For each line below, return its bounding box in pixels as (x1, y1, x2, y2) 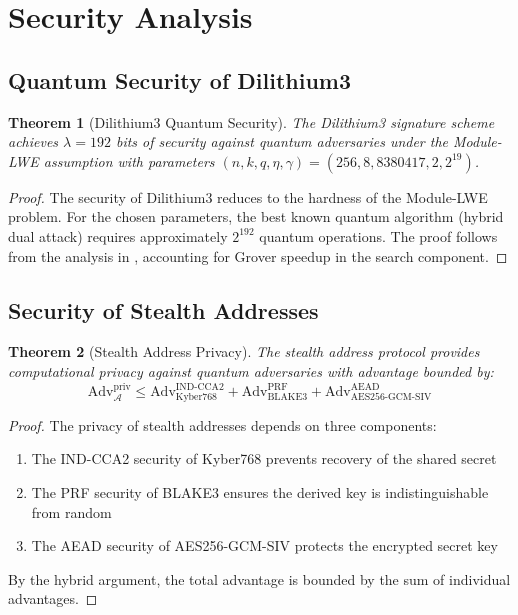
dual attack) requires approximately (8, 225, 228, 246)
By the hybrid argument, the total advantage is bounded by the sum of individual (8, 568, 511, 589)
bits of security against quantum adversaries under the (115, 131, 449, 152)
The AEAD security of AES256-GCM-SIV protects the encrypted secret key (31, 535, 498, 556)
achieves (8, 131, 59, 152)
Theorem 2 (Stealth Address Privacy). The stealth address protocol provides (8, 341, 480, 362)
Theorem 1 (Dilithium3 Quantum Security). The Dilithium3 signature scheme (8, 111, 495, 132)
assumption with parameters (43, 150, 215, 171)
